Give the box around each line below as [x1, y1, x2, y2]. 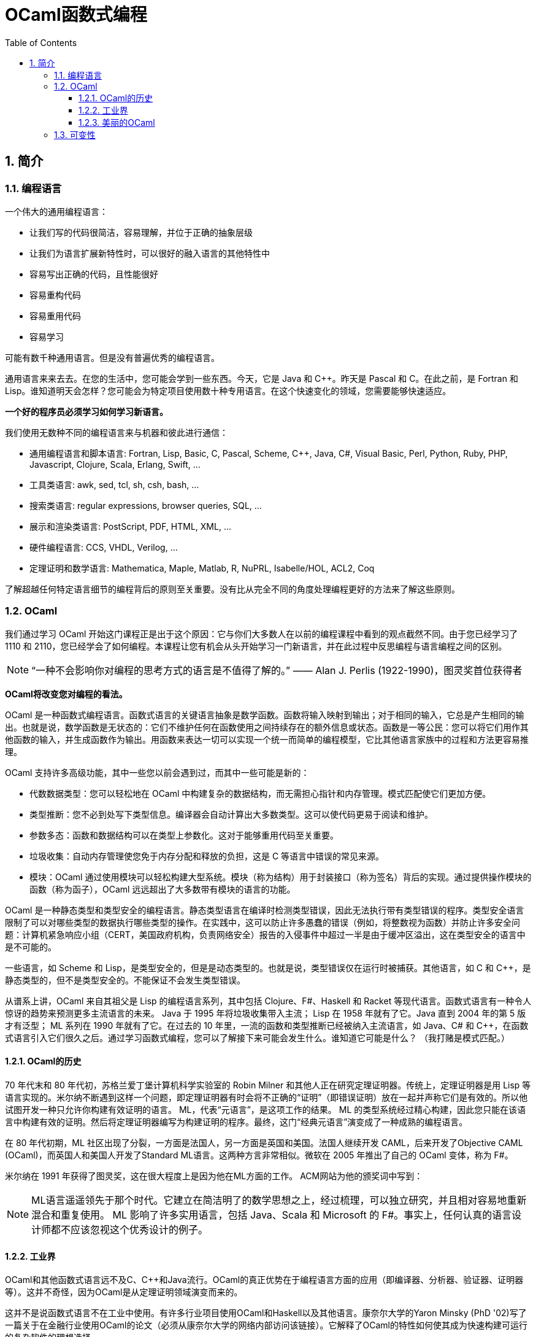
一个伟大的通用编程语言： [5, 206, 108, 217]
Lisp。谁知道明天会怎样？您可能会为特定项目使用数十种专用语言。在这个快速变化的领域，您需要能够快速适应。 [5, 385, 451, 396]
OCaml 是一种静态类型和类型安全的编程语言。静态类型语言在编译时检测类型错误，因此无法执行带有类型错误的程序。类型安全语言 [5, 904, 524, 915]
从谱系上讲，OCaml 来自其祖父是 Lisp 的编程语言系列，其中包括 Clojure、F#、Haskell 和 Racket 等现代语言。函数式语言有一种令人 [5, 995, 532, 1006]
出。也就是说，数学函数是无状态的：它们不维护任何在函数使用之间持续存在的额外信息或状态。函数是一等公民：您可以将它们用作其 [5, 721, 529, 732]
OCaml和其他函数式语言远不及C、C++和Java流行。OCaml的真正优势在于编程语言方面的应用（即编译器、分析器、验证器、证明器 [5, 1274, 524, 1285]
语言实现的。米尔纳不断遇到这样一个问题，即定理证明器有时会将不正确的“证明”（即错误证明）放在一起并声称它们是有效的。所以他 [5, 1091, 528, 1103]
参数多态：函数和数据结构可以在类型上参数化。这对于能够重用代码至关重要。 [29, 829, 339, 840]
